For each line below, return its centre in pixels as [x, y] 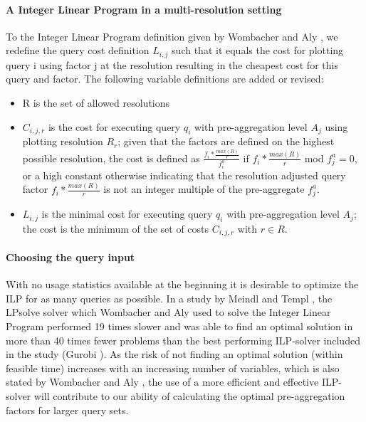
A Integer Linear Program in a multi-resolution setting [144, 9]
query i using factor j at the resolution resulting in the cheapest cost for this [172, 64]
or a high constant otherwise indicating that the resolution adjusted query [184, 175]
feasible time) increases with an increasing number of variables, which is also [173, 368]
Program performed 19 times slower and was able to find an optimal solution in [179, 326]
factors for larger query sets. [67, 410]
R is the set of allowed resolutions [96, 103]
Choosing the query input [70, 257]
